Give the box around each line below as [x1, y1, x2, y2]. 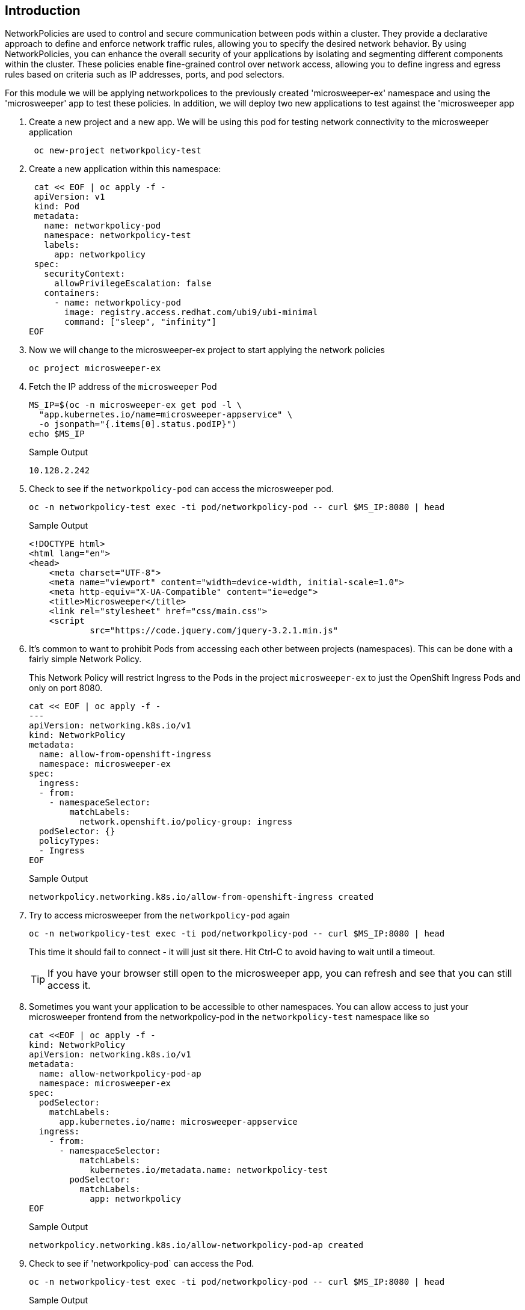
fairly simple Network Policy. [29, 654, 142, 665]
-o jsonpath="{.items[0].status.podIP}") [38, 419, 237, 429]
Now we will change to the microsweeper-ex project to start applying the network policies [29, 345, 385, 355]
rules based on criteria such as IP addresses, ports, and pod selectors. [5, 69, 284, 80]
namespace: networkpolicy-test [44, 230, 191, 241]
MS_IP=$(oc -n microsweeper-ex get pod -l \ [29, 400, 242, 410]
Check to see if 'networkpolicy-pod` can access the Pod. [29, 1258, 254, 1269]
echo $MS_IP [29, 429, 85, 439]
